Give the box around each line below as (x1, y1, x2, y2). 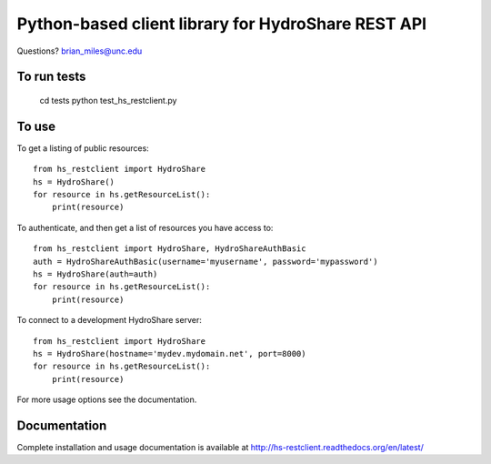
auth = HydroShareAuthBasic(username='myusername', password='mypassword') (33, 256, 378, 267)
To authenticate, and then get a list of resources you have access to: (16, 222, 274, 233)
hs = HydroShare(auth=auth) (33, 268, 158, 279)
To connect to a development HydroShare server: (16, 315, 202, 326)
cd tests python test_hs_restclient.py (39, 95, 177, 106)
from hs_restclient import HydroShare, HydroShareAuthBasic (33, 244, 306, 254)
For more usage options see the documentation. (16, 394, 197, 405)
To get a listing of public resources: (16, 142, 149, 154)
